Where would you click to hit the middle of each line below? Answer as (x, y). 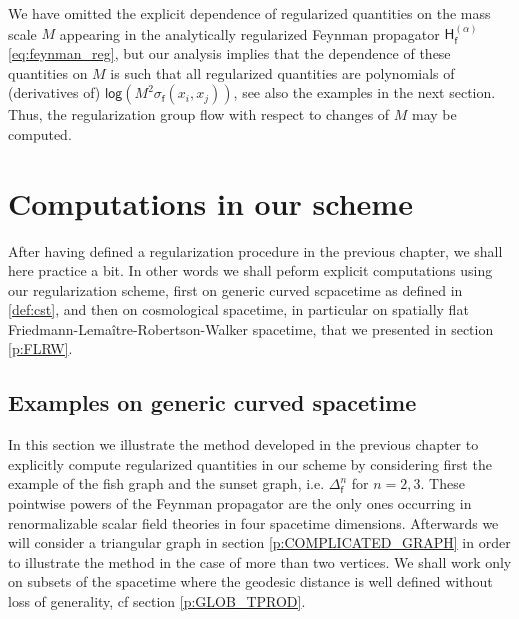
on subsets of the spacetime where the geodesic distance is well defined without (250, 581)
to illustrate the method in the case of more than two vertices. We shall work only (260, 561)
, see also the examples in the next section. (364, 92)
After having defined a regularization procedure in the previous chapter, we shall (255, 250)
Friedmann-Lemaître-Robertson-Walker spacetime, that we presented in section (251, 328)
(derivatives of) (54, 92)
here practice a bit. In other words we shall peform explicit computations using (250, 270)
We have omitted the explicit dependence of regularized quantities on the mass (249, 13)
